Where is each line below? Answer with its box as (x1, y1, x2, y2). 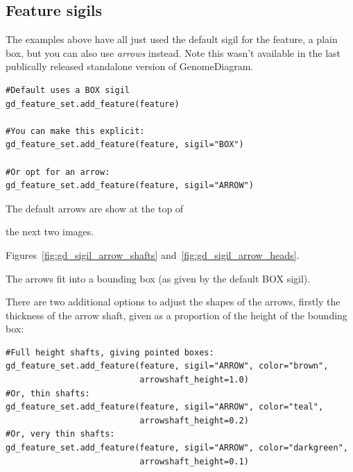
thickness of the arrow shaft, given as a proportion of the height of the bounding (6, 307, 347, 322)
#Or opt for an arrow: (6, 167, 110, 177)
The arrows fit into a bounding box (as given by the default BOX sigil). (6, 271, 311, 285)
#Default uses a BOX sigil (6, 85, 130, 95)
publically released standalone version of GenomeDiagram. (6, 59, 254, 74)
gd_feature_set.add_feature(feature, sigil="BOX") (6, 140, 244, 150)
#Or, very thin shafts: (6, 429, 115, 439)
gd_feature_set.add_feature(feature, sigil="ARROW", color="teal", (6, 402, 324, 412)
